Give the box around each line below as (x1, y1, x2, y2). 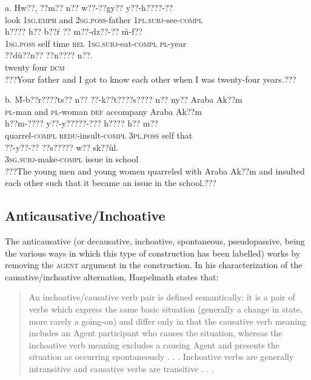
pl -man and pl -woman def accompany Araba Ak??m (5, 105, 202, 117)
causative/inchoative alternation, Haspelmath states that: (5, 270, 219, 283)
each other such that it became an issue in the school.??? (5, 176, 216, 189)
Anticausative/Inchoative (5, 206, 166, 225)
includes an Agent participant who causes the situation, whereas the (28, 326, 283, 339)
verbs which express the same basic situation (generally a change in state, (28, 303, 303, 316)
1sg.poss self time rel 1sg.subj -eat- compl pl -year (5, 36, 187, 49)
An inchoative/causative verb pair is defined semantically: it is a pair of (28, 291, 295, 303)
